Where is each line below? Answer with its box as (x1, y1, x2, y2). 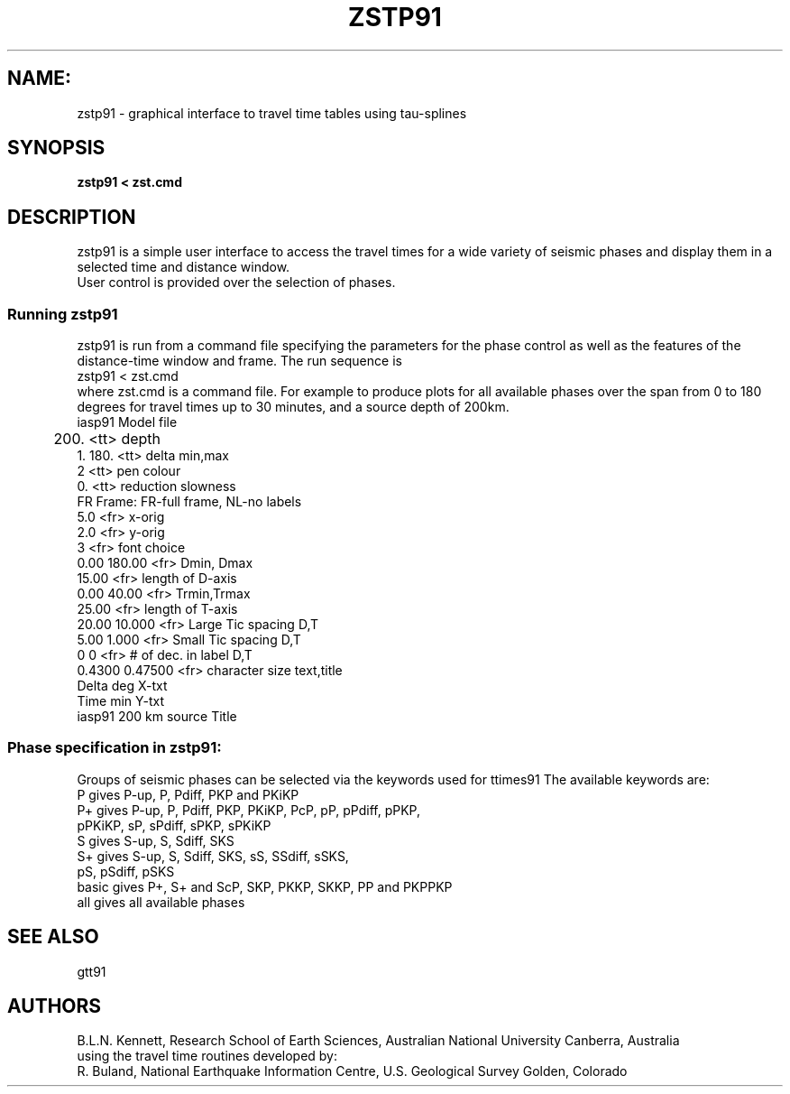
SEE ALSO (7, 925, 99, 949)
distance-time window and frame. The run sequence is (77, 353, 402, 369)
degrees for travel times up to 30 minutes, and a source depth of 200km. (77, 399, 510, 415)
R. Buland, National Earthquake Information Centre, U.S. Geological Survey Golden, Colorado (77, 1063, 628, 1080)
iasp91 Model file (77, 414, 178, 431)
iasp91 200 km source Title (77, 709, 237, 725)
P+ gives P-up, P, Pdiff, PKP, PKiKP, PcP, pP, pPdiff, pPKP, (77, 802, 421, 818)
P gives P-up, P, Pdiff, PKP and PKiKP (77, 786, 299, 802)
